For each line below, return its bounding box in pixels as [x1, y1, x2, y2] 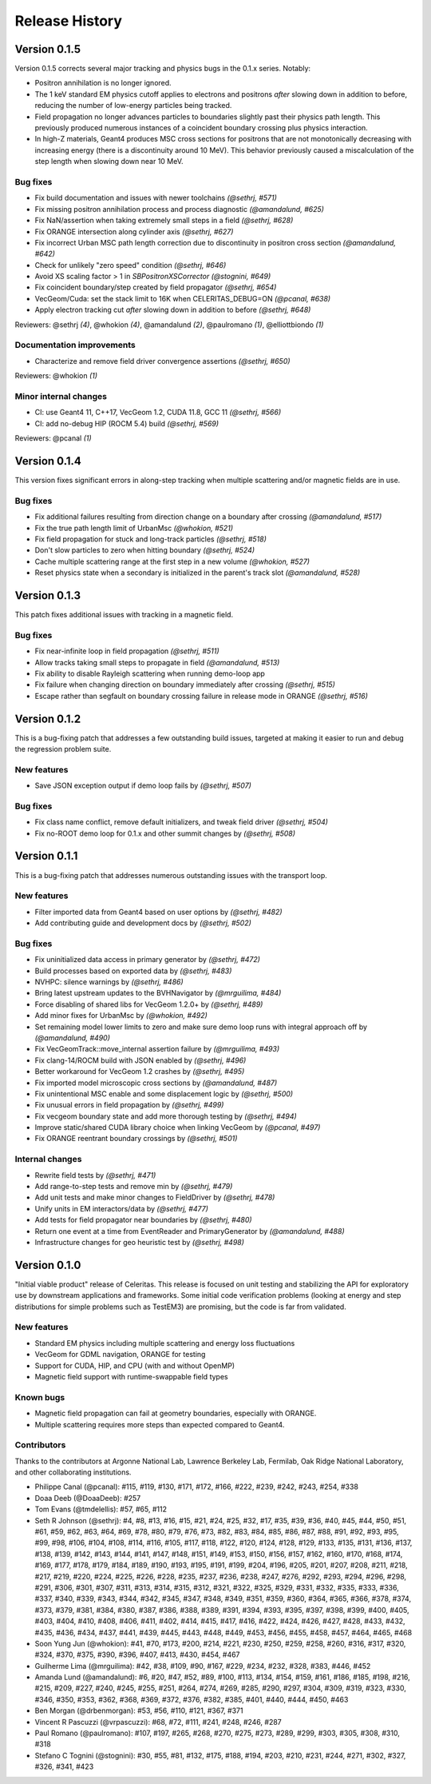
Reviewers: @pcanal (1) [14, 433, 92, 443]
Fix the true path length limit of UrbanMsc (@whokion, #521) [34, 523, 234, 533]
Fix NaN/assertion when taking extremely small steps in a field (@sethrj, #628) [34, 216, 294, 225]
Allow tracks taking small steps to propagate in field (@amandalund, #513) [34, 657, 280, 667]
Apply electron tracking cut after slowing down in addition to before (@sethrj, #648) [34, 305, 311, 315]
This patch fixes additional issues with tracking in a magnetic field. [14, 609, 234, 619]
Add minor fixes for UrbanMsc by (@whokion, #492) [34, 1011, 208, 1020]
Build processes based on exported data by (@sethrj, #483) [34, 966, 232, 976]
